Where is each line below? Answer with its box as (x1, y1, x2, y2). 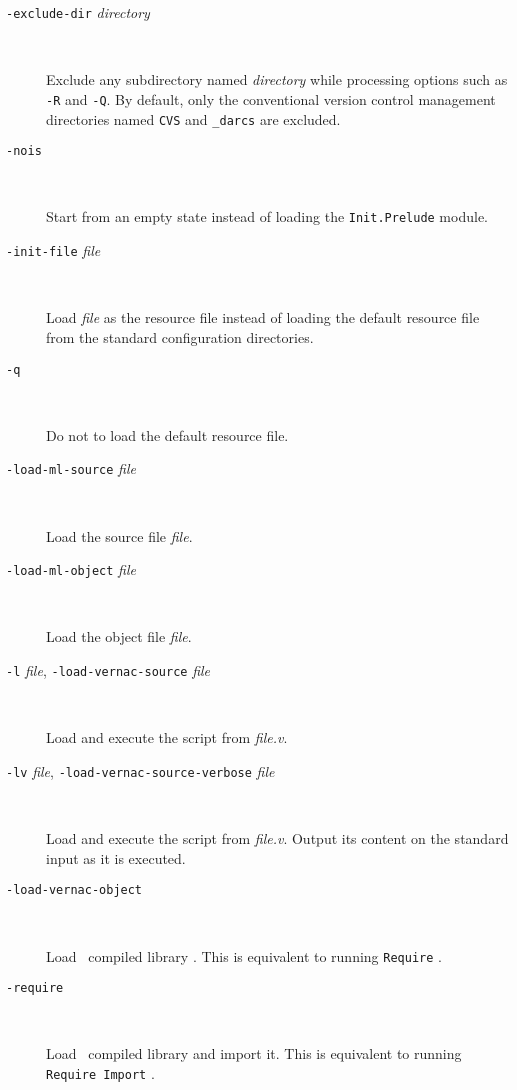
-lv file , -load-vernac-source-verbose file (6, 760, 275, 781)
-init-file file (6, 240, 101, 261)
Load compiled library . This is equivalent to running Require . (46, 945, 442, 966)
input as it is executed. (46, 847, 186, 868)
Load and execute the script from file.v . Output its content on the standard (46, 828, 509, 849)
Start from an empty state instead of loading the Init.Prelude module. (46, 206, 488, 227)
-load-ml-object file (6, 559, 136, 580)
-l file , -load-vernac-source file (6, 660, 211, 681)
